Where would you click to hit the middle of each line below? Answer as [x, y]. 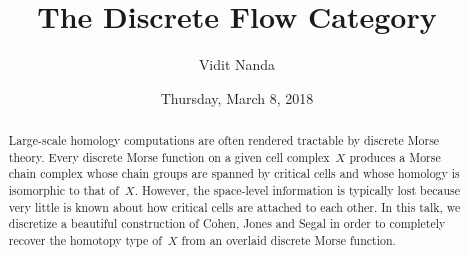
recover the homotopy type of [85, 240]
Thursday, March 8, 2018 [237, 97]
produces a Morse [395, 156]
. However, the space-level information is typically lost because [297, 190]
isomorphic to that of [63, 190]
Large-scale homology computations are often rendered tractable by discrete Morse [224, 140]
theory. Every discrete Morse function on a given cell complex [169, 156]
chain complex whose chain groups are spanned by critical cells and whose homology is [234, 173]
